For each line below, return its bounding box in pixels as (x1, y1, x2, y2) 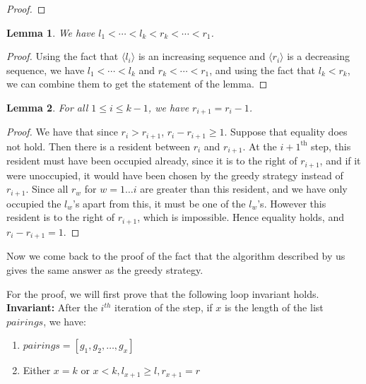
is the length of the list (224, 300, 324, 315)
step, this (311, 138, 351, 153)
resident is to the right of (6, 210, 115, 224)
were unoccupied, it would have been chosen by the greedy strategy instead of (6, 167, 343, 182)
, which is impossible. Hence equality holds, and (137, 210, 344, 224)
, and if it (319, 153, 361, 168)
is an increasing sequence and (138, 49, 266, 64)
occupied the (6, 196, 61, 210)
